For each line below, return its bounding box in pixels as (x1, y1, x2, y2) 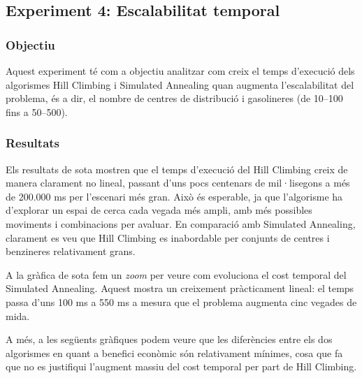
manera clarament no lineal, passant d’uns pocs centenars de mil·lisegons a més (6, 175, 350, 190)
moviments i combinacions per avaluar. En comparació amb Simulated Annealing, (6, 216, 356, 231)
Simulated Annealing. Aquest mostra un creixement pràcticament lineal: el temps (6, 281, 354, 296)
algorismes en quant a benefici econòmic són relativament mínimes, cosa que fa (6, 345, 343, 360)
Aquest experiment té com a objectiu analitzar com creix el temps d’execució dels (6, 64, 355, 78)
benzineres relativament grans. (6, 244, 136, 259)
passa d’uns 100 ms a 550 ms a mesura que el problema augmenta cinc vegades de (6, 294, 357, 309)
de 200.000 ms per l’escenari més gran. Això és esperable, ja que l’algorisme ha (6, 189, 343, 203)
